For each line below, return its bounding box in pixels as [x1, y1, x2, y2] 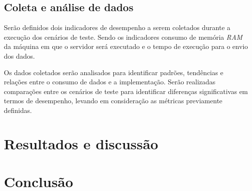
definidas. [4, 105, 32, 115]
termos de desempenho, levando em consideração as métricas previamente [4, 95, 222, 106]
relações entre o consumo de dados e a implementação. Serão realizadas [4, 77, 216, 87]
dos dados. [4, 50, 35, 61]
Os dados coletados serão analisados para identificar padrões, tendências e [4, 67, 223, 77]
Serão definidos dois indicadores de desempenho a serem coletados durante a [4, 22, 231, 32]
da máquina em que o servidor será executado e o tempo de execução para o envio [4, 41, 248, 51]
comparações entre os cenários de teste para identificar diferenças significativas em [4, 86, 248, 96]
